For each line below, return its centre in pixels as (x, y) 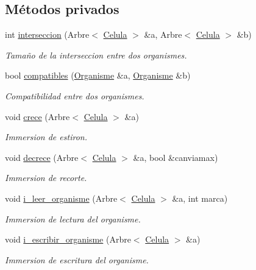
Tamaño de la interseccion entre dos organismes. (96, 55)
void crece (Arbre (37, 116)
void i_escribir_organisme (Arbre (68, 239)
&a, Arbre (163, 34)
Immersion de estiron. (46, 137)
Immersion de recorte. (46, 178)
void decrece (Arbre (42, 157)
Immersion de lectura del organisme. (73, 218)
